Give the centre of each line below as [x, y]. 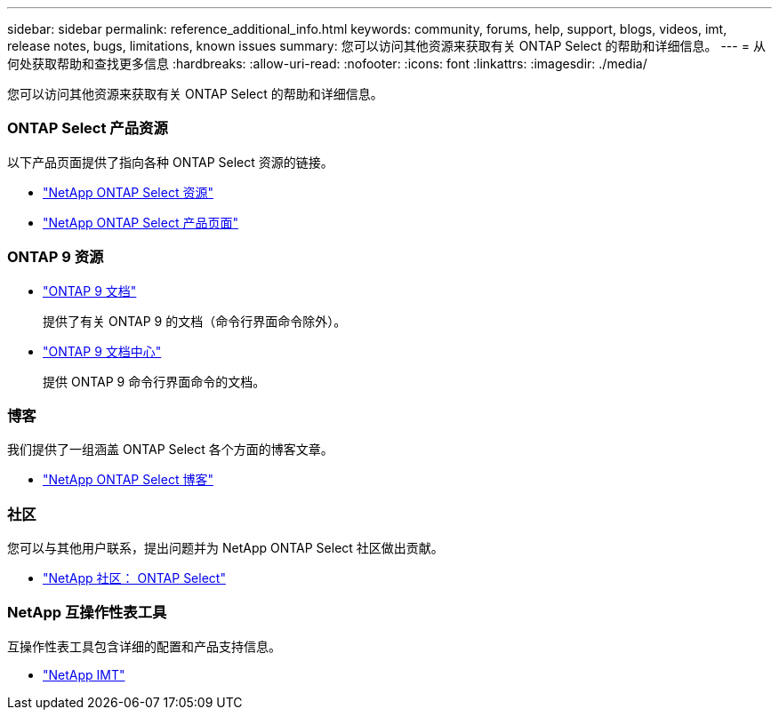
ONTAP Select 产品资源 [88, 128]
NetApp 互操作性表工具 [87, 613]
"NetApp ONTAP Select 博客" [128, 480]
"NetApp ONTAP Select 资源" [128, 192]
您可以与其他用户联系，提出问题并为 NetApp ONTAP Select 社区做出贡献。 [225, 548]
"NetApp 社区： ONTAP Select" [134, 578]
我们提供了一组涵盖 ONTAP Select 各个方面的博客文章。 [170, 450]
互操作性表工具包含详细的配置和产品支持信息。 [144, 646]
